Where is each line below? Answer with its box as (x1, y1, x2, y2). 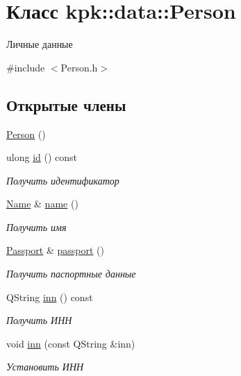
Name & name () (6, 196, 78, 211)
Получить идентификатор (6, 173, 119, 187)
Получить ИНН (6, 313, 72, 327)
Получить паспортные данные (6, 266, 136, 281)
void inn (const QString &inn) (6, 336, 135, 350)
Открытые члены (6, 94, 126, 115)
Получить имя (6, 219, 67, 234)
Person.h (60, 60, 98, 74)
